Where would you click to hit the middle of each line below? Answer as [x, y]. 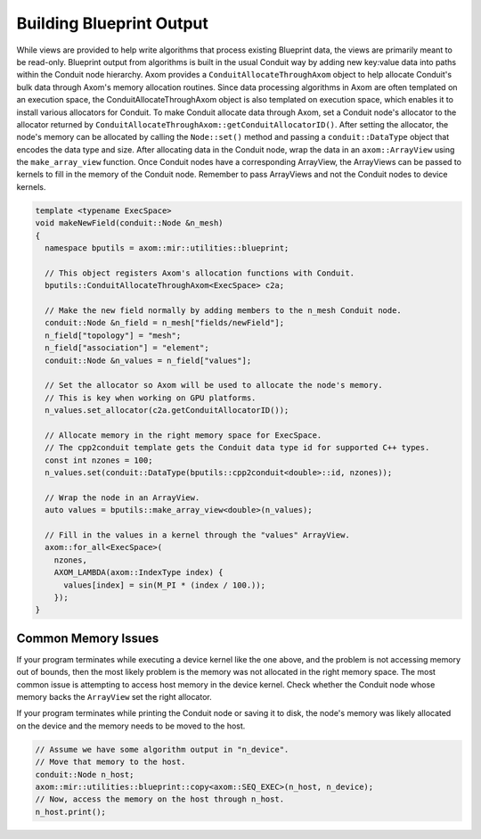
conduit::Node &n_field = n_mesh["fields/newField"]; [165, 323]
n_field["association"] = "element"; [127, 348]
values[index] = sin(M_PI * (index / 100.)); [165, 585]
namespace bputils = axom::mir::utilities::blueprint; [167, 248]
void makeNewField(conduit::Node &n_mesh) [129, 223]
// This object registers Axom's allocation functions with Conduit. [200, 273]
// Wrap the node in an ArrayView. [122, 498]
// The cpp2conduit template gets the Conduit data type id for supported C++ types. [237, 448]
